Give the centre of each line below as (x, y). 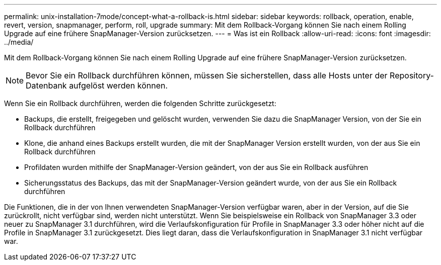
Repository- (412, 75)
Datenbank (46, 85)
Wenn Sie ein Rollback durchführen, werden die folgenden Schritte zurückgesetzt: (140, 103)
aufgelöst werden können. (119, 85)
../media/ (19, 42)
